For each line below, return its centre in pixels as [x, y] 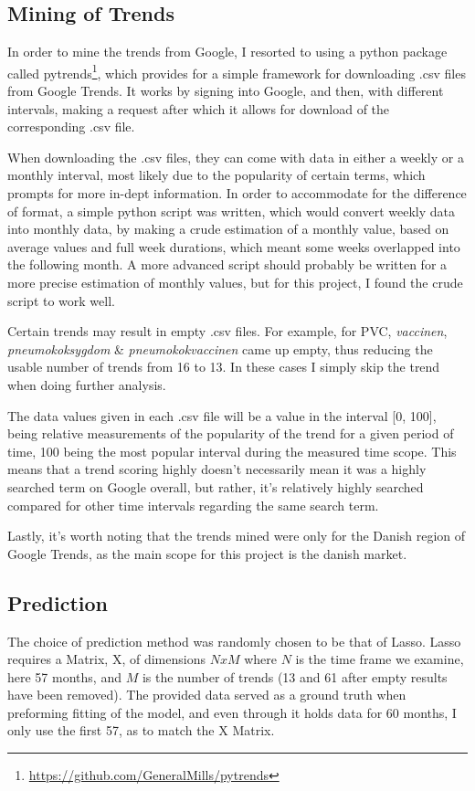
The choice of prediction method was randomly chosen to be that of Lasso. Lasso [234, 641]
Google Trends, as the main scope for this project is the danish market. [207, 553]
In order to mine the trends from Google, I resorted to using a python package [227, 52]
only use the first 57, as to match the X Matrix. [141, 730]
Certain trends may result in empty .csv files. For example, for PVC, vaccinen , [227, 331]
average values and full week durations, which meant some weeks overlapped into [234, 246]
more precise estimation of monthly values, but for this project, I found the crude [235, 282]
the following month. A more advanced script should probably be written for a [227, 264]
